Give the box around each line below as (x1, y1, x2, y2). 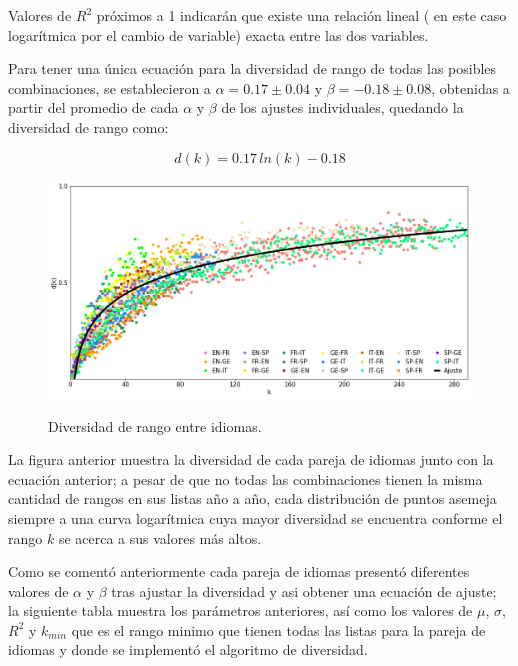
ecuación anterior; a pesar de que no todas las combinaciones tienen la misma (8, 468, 483, 489)
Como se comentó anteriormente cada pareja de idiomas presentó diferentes (8, 561, 470, 582)
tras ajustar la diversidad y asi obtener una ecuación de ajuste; (111, 580, 497, 601)
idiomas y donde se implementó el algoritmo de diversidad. (8, 639, 368, 660)
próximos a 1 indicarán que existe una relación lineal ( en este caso (96, 5, 507, 25)
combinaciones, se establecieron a (8, 77, 211, 98)
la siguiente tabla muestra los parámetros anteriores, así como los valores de (8, 600, 473, 621)
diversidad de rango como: (8, 116, 169, 137)
